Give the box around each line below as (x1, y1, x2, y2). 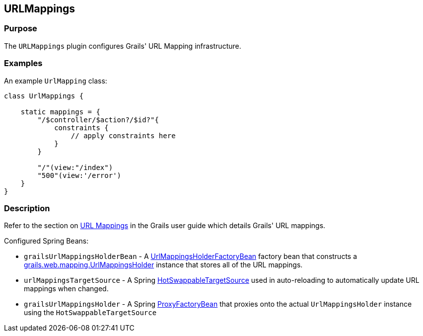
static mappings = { (20, 107, 100, 116)
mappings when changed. (24, 284, 109, 293)
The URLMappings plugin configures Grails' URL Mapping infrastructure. (4, 41, 241, 50)
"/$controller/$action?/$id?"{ (37, 115, 159, 124)
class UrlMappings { (4, 91, 84, 100)
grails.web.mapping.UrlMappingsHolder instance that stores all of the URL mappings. (24, 260, 303, 269)
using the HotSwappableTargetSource (24, 308, 157, 317)
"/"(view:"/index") (37, 163, 113, 171)
